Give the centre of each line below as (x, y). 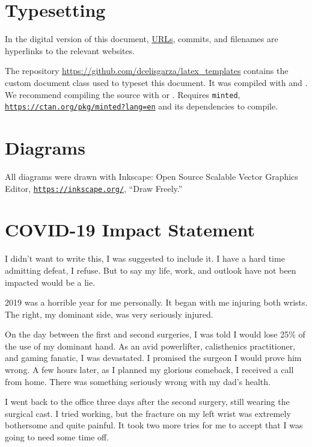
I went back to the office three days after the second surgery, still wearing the (147, 402)
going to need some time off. (57, 437)
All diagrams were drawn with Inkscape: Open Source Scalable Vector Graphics (151, 176)
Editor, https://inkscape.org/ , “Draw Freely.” (94, 188)
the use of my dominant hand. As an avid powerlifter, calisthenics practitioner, (150, 346)
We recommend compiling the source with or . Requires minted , (123, 94)
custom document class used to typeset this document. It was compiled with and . (156, 82)
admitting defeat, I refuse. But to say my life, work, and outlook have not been (151, 270)
